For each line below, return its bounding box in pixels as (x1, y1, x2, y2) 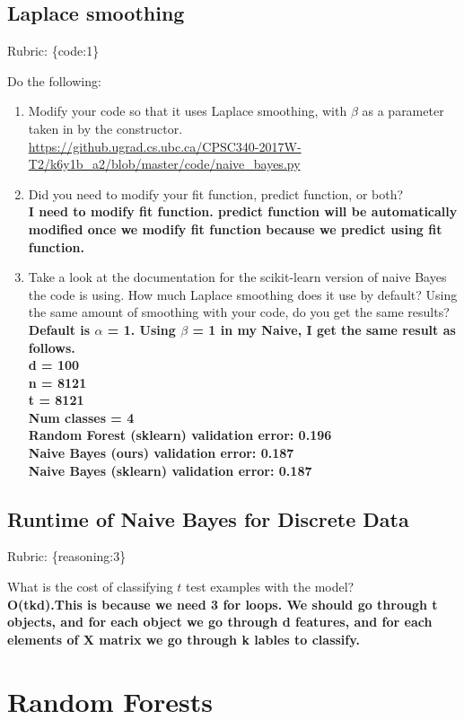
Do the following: (7, 71, 101, 90)
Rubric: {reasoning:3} (7, 547, 127, 566)
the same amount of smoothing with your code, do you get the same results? (28, 303, 450, 321)
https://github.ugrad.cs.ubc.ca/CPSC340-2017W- (28, 136, 302, 155)
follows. (28, 338, 75, 356)
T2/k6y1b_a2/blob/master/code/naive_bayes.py (28, 154, 301, 173)
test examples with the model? (186, 577, 355, 596)
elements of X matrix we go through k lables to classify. (7, 629, 360, 648)
